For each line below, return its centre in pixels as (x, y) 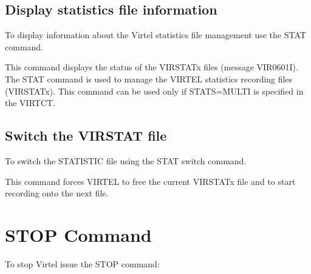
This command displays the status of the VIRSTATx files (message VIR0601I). (152, 67)
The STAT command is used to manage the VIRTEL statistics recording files (149, 79)
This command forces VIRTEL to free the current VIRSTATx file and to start (150, 181)
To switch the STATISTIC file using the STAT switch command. (126, 160)
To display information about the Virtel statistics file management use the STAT (155, 35)
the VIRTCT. (30, 103)
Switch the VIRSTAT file (86, 135)
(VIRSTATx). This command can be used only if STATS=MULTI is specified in (154, 91)
